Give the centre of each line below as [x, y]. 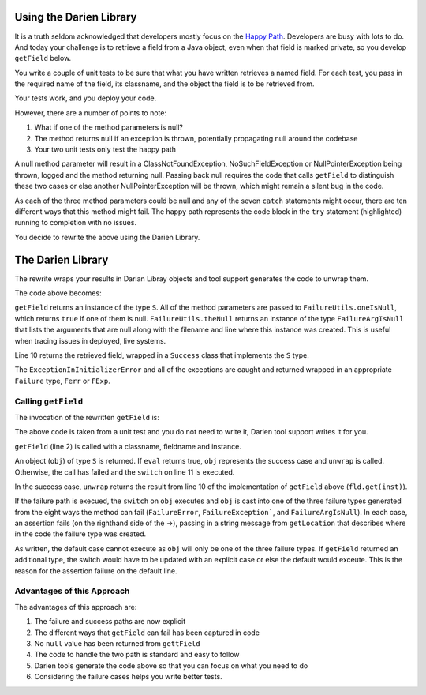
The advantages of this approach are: [76, 607]
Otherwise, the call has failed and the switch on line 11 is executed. [125, 472]
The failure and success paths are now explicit [110, 622]
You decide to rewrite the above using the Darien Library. [107, 237]
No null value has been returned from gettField [117, 643]
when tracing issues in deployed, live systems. [90, 340]
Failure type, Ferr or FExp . [62, 381]
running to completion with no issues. [76, 223]
